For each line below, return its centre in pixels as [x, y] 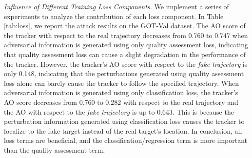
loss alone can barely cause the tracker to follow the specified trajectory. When [121, 83]
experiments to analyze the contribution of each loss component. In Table [114, 16]
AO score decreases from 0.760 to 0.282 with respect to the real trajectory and [121, 102]
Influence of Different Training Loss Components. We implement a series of [116, 6]
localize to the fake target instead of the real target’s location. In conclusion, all [123, 130]
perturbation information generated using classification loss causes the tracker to [124, 121]
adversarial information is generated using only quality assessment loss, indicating [126, 45]
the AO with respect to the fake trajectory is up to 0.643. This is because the [119, 111]
